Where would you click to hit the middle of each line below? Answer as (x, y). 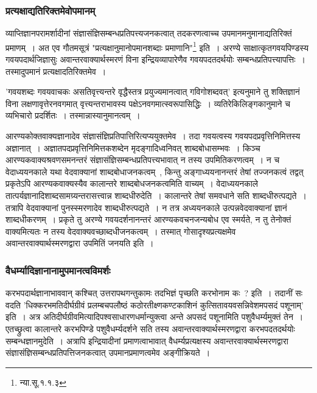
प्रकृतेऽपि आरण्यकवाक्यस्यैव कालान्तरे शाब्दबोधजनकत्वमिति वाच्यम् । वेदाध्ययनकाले (132, 183)
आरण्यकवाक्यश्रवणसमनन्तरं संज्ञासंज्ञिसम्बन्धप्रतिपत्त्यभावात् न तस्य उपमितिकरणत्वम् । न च (143, 160)
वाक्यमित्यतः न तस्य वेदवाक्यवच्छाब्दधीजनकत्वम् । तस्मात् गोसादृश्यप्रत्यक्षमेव (121, 231)
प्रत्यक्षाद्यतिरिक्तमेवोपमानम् (51, 10)
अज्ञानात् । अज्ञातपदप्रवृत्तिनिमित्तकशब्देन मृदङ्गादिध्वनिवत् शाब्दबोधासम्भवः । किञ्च (133, 148)
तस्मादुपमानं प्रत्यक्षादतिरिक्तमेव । (56, 71)
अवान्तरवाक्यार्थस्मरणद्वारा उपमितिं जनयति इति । (80, 243)
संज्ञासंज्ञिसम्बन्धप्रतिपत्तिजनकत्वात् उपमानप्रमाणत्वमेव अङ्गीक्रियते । (108, 353)
